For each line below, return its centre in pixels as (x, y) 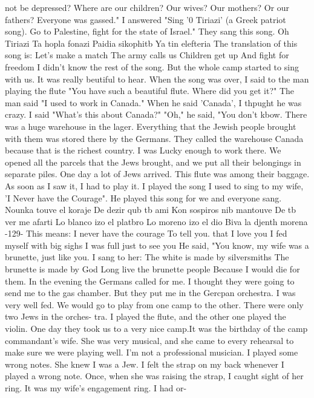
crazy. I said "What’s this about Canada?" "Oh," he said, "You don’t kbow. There (156, 114)
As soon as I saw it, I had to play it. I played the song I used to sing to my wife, (154, 185)
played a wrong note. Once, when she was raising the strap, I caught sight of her (154, 376)
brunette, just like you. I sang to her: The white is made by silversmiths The (147, 257)
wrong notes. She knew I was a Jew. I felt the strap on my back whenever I (145, 364)
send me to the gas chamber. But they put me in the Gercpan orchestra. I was (150, 293)
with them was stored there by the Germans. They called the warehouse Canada (154, 138)
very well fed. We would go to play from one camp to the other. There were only (154, 304)
